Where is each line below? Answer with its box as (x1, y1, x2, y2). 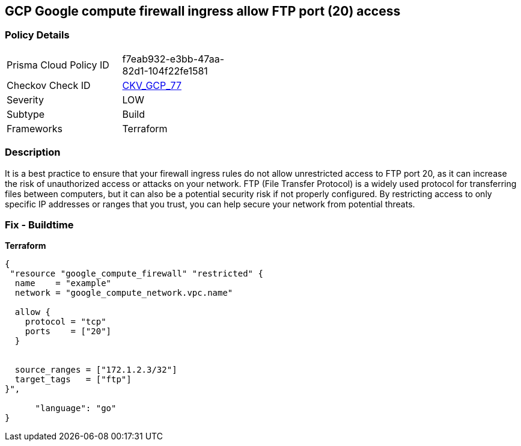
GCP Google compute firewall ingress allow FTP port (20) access (5, 4, 401, 19)
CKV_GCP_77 (122, 79, 181, 91)
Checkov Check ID (7, 79, 91, 91)
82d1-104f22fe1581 (122, 64, 208, 77)
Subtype (7, 108, 45, 120)
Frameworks (7, 122, 62, 135)
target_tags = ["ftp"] (14, 374, 132, 385)
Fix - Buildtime (5, 218, 74, 231)
